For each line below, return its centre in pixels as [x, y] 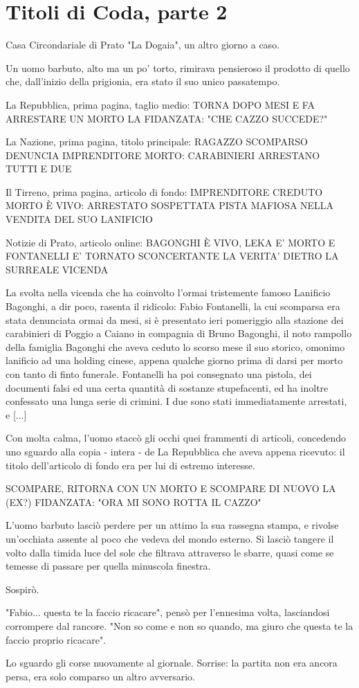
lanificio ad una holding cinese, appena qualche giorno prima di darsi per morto [174, 360]
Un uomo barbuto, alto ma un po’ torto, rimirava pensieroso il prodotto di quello [178, 67]
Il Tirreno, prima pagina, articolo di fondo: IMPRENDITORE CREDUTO [164, 191]
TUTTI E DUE [39, 169]
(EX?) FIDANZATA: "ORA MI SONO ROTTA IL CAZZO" [134, 501]
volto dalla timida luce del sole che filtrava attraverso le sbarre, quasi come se [170, 552]
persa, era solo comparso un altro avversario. [100, 676]
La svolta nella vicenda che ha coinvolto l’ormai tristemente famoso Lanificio [168, 292]
